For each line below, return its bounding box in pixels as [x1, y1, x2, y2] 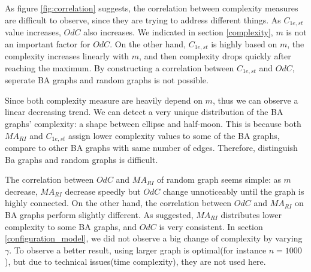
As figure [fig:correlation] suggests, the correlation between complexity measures [5, 2, 298, 14]
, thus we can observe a [212, 93, 298, 106]
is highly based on [211, 37, 277, 50]
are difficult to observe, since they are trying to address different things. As [5, 13, 281, 26]
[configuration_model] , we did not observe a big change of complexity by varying [5, 232, 303, 244]
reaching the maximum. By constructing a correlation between [5, 61, 234, 74]
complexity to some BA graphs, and [5, 220, 137, 232]
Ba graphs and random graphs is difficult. [5, 153, 158, 165]
